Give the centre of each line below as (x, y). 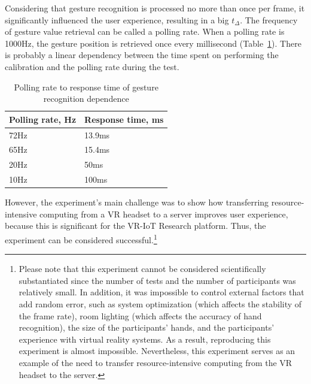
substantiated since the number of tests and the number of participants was (157, 280)
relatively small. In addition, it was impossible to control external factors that (161, 292)
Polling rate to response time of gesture (86, 87)
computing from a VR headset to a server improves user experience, (164, 214)
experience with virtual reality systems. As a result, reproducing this (145, 339)
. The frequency (269, 19)
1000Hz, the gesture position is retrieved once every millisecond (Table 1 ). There (153, 43)
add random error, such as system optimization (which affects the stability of (160, 304)
